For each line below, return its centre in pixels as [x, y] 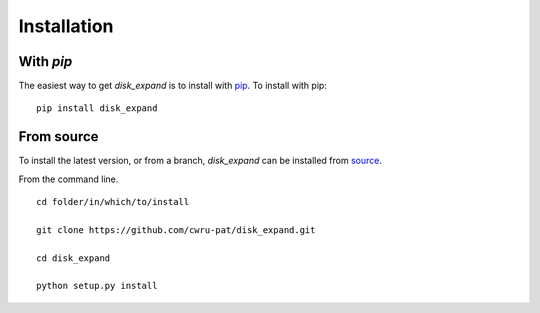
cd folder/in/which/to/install [113, 202]
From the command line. [68, 179]
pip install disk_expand [97, 108]
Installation [66, 26]
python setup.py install [97, 286]
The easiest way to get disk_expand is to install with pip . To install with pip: [172, 86]
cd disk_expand [73, 258]
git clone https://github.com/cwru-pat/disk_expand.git [176, 229]
